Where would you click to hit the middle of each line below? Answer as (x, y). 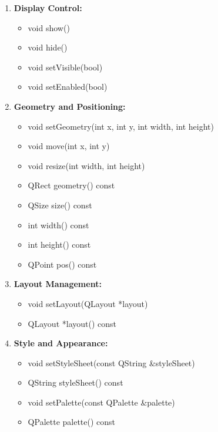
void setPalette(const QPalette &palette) (101, 402)
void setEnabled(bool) (68, 87)
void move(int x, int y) (69, 146)
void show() (49, 27)
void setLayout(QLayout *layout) (88, 303)
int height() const (59, 244)
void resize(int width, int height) (86, 165)
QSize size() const (60, 205)
